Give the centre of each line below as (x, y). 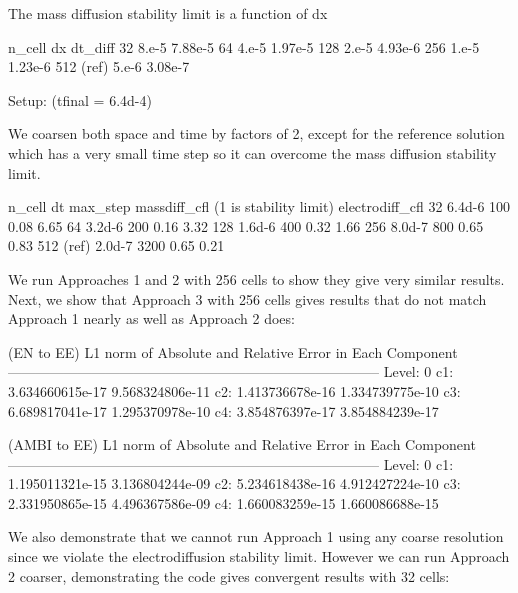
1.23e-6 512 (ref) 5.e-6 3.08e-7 (99, 66)
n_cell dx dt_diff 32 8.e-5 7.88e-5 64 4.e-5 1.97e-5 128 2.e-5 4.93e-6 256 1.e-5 (244, 46)
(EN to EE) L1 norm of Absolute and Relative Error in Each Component (233, 351)
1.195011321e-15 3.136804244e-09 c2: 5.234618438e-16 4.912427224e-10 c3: (234, 483)
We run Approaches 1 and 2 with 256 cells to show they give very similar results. (256, 278)
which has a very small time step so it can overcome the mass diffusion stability (252, 152)
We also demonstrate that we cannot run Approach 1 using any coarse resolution (256, 536)
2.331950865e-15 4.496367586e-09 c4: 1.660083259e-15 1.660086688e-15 (223, 502)
